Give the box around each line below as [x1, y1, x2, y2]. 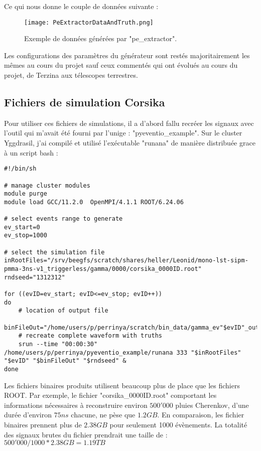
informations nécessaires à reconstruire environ [4, 399, 148, 410]
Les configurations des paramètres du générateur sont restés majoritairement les [4, 50, 250, 60]
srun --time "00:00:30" [18, 340, 98, 348]
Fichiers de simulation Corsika [4, 94, 165, 110]
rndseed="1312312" [4, 273, 65, 281]
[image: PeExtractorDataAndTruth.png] [24, 19, 154, 26]
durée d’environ [4, 409, 52, 420]
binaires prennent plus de [4, 419, 82, 429]
